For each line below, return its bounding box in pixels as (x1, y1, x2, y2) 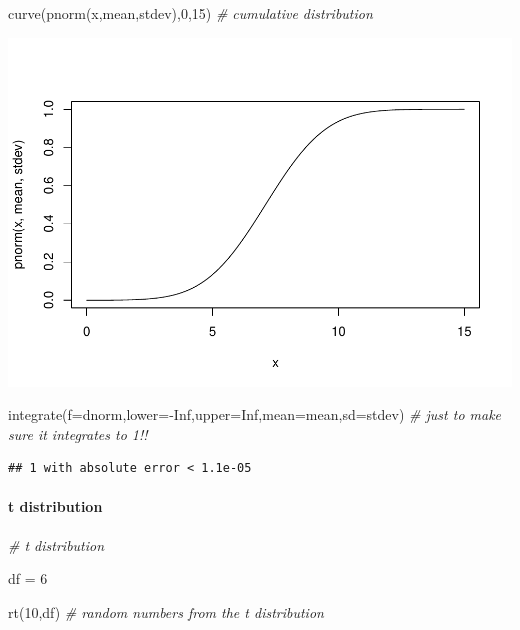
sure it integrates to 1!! (8, 423, 148, 444)
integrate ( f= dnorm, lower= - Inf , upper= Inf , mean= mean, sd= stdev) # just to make (8, 404, 502, 425)
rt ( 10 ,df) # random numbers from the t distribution (8, 601, 324, 622)
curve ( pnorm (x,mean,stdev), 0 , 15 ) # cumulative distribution (8, 3, 373, 23)
